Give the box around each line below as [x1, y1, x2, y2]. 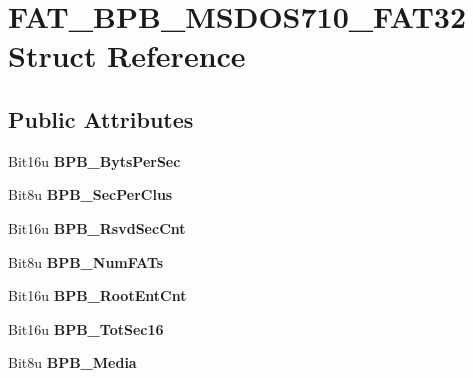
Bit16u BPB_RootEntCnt [8, 285, 187, 306]
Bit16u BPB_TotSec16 [8, 318, 164, 339]
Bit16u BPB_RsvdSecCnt [8, 217, 186, 238]
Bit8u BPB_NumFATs [8, 251, 164, 272]
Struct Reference [8, 35, 246, 76]
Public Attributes [8, 103, 194, 134]
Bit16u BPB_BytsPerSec [8, 150, 181, 171]
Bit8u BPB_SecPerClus [8, 184, 173, 205]
